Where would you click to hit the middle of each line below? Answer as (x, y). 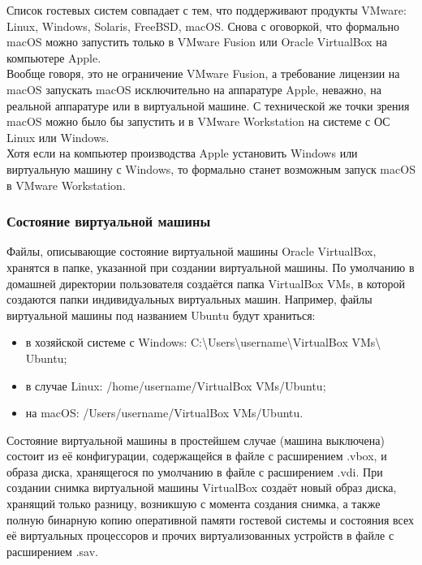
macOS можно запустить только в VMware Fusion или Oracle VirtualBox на (197, 42)
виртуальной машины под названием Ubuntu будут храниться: (161, 315)
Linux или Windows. (58, 137)
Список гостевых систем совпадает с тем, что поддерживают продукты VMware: (207, 10)
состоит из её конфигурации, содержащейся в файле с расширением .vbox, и (197, 456)
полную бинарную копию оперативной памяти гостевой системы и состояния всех (210, 519)
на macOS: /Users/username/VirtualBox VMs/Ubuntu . (164, 413)
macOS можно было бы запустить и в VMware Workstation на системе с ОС (198, 121)
